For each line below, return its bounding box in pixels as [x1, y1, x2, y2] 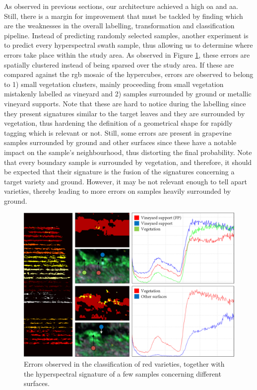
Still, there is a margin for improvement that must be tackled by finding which [4, 10, 243, 21]
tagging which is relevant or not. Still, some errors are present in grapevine [4, 127, 232, 138]
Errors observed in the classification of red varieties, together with [24, 358, 225, 369]
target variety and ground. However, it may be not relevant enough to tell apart [4, 176, 247, 186]
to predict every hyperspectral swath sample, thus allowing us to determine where [4, 40, 253, 50]
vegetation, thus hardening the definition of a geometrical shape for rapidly [4, 118, 233, 128]
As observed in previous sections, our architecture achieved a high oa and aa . [4, 1, 238, 11]
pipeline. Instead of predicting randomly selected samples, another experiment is [4, 30, 249, 40]
